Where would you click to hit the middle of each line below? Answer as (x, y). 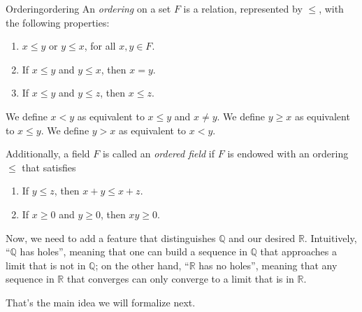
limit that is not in (46, 265)
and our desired (262, 237)
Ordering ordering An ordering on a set (88, 8)
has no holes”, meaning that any (268, 265)
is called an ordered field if (159, 154)
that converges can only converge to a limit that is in (180, 279)
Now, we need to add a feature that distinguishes (111, 237)
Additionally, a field (48, 154)
